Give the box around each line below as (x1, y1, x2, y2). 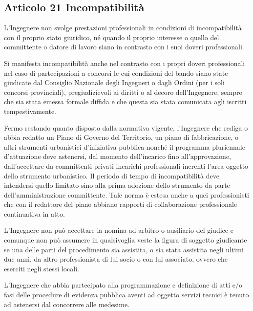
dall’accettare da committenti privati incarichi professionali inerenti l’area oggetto (4, 160, 249, 171)
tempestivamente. (4, 106, 57, 116)
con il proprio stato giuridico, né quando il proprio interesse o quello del (4, 32, 219, 42)
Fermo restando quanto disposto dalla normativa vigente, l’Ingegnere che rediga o (4, 122, 248, 133)
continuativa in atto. (4, 208, 65, 219)
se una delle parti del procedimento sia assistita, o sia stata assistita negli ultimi (4, 244, 244, 254)
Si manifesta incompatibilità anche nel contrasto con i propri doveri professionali (4, 58, 245, 68)
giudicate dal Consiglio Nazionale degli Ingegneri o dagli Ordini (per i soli (4, 77, 225, 88)
